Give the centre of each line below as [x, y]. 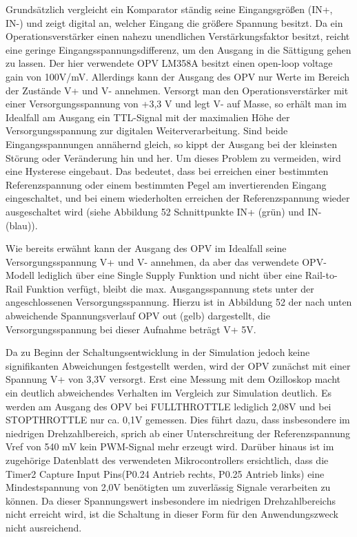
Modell [20, 275]
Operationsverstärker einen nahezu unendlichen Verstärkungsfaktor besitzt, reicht [178, 36]
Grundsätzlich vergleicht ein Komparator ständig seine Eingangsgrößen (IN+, [169, 9]
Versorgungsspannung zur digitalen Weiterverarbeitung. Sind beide [147, 130]
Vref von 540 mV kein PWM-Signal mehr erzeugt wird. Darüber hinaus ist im [170, 446]
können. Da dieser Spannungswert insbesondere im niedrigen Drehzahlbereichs [171, 500]
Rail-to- [321, 275]
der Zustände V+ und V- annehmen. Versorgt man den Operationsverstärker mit [177, 90]
